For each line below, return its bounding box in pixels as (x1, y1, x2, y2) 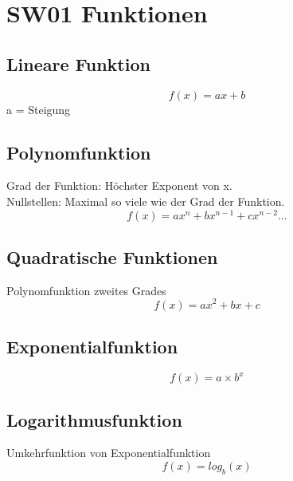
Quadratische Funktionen (6, 245, 218, 270)
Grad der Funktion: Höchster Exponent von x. (6, 177, 232, 194)
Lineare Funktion (6, 51, 150, 76)
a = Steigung (6, 101, 71, 117)
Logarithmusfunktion (6, 407, 182, 432)
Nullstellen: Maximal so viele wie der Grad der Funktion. (6, 192, 285, 209)
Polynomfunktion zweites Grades (6, 282, 166, 298)
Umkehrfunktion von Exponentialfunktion (6, 444, 211, 461)
